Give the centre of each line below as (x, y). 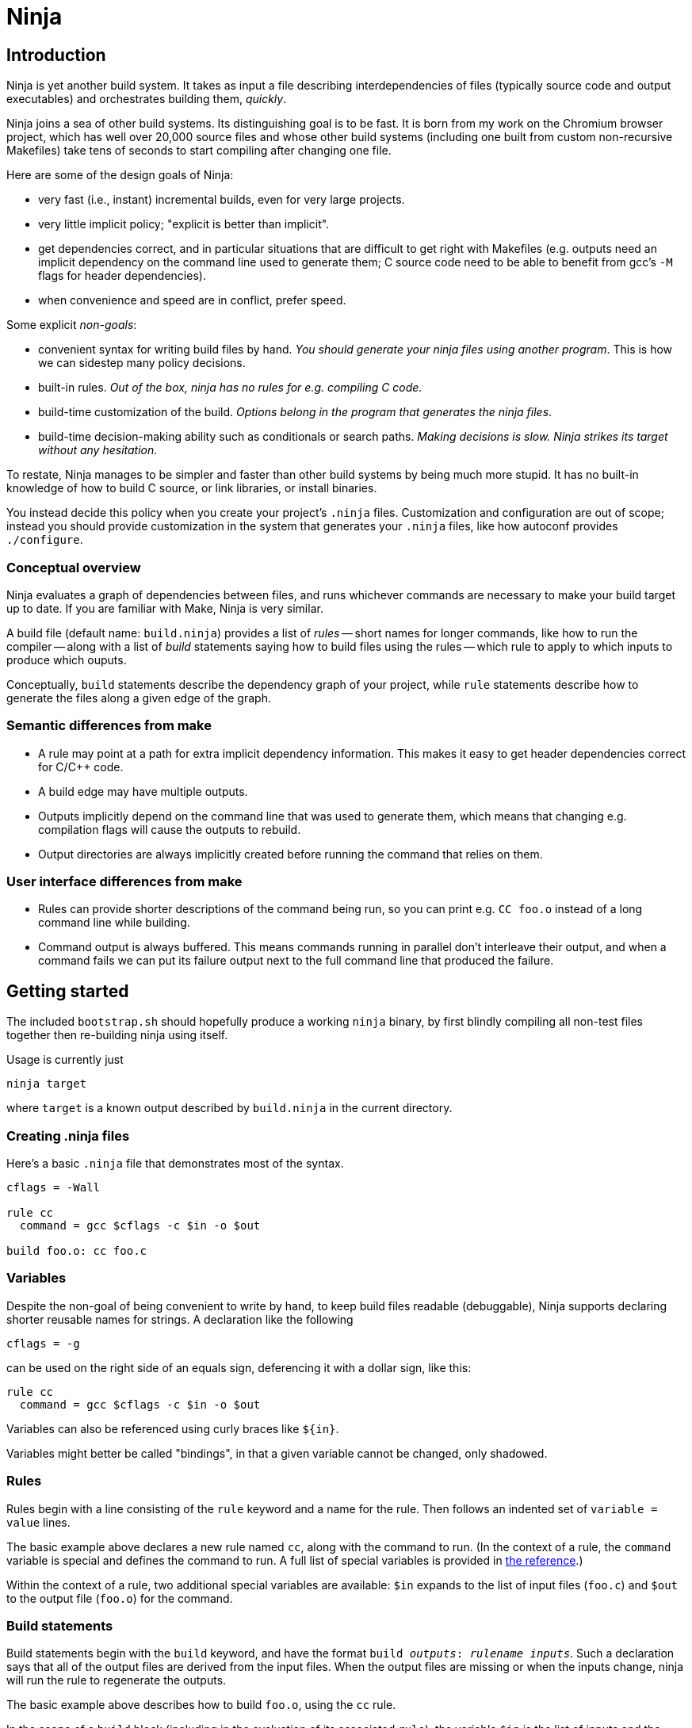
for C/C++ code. (81, 767)
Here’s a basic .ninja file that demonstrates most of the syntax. (175, 1164)
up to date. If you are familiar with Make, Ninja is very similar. (165, 608)
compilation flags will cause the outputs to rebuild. (170, 829)
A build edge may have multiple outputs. (143, 791)
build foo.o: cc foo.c (77, 1251)
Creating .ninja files (68, 1135)
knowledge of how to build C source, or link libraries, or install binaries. (192, 488)
